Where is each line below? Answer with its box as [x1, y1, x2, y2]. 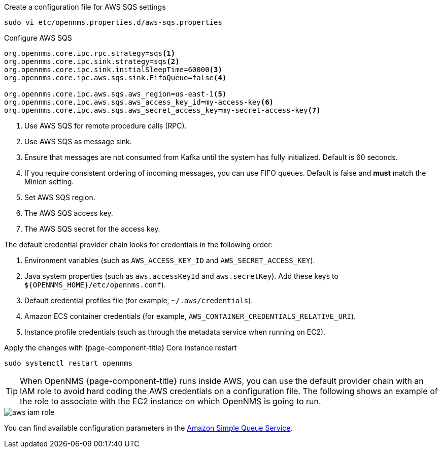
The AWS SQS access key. [24, 209, 113, 217]
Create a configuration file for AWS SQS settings [4, 3, 166, 11]
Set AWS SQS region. [24, 193, 95, 202]
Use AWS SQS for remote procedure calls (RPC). [24, 121, 187, 130]
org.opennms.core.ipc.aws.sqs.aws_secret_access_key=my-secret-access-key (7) [4, 106, 321, 114]
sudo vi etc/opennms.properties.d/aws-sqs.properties [4, 18, 222, 26]
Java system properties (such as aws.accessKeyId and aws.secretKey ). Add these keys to [24, 272, 338, 280]
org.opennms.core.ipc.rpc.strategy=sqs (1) [4, 49, 176, 57]
